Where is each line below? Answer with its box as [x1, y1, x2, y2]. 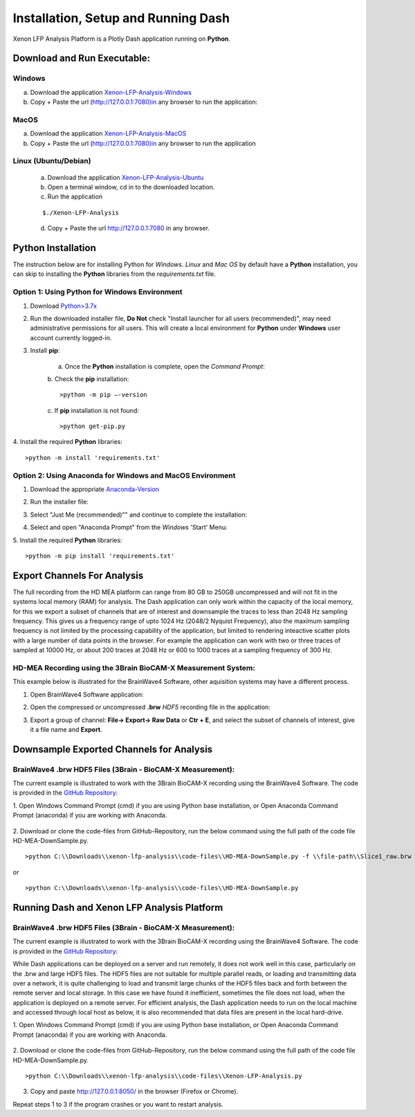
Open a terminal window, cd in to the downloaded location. [47, 183, 215, 191]
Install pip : [30, 347, 60, 355]
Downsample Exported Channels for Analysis [12, 744, 213, 755]
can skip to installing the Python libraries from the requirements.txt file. [12, 270, 216, 278]
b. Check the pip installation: [47, 374, 129, 383]
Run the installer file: [30, 498, 89, 506]
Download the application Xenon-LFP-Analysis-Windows [30, 88, 192, 96]
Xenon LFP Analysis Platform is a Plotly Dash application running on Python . [12, 35, 231, 43]
